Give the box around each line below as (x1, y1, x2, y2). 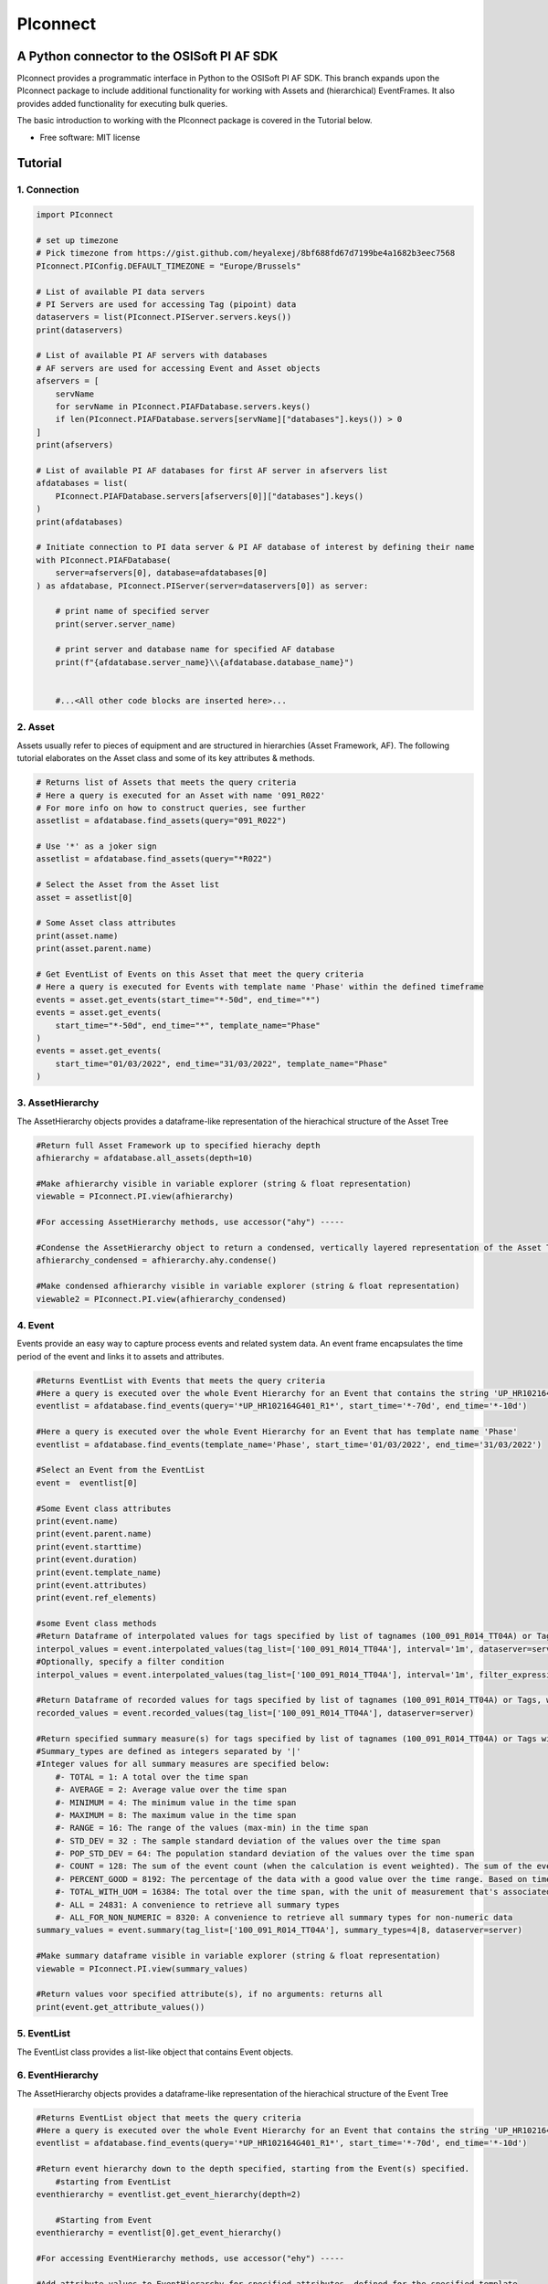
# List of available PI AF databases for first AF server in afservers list (36, 466, 388, 475)
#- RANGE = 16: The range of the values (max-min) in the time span (55, 1823, 369, 1834)
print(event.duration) (36, 1554, 138, 1565)
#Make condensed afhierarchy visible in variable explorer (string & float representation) (36, 1281, 460, 1292)
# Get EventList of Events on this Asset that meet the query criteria (36, 969, 364, 979)
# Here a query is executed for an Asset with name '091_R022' (36, 790, 326, 800)
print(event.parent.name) (36, 1528, 153, 1539)
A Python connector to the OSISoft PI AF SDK (16, 48, 279, 64)
